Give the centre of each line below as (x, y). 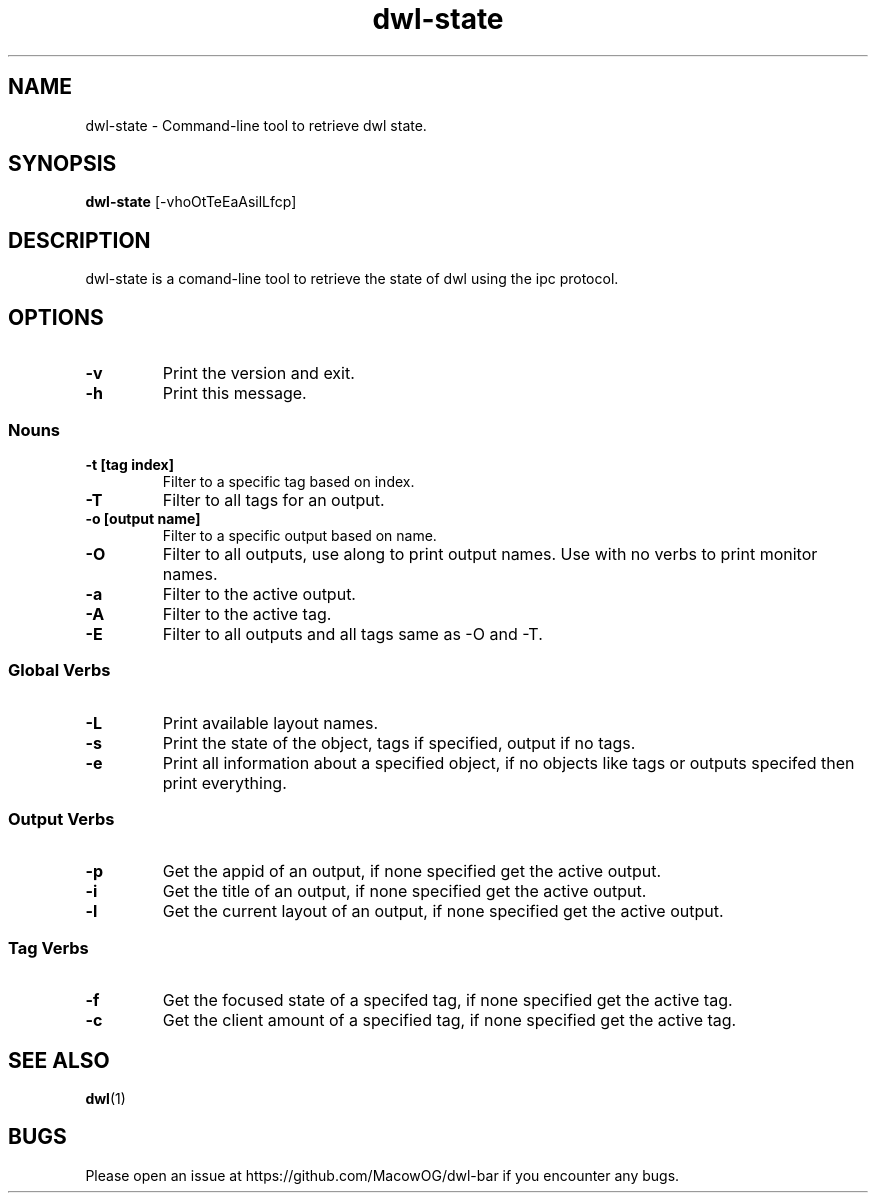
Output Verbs (61, 819)
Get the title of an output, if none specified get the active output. (404, 891)
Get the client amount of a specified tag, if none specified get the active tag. (449, 1020)
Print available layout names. (270, 722)
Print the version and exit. (258, 373)
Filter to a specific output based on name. (299, 535)
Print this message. (234, 393)
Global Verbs (59, 670)
